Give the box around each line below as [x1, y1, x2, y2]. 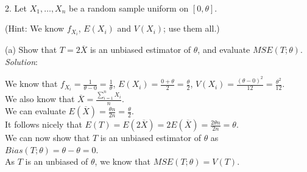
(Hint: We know [5, 22, 65, 35]
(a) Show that [5, 43, 57, 56]
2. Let [5, 1, 27, 14]
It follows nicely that [5, 118, 82, 131]
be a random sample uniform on [69, 1, 189, 14]
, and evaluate [197, 43, 250, 56]
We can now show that [5, 131, 90, 144]
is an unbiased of [25, 155, 88, 168]
